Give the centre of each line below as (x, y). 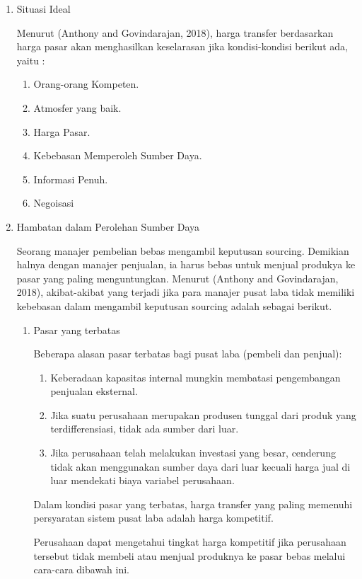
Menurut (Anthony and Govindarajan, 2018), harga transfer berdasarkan (175, 32)
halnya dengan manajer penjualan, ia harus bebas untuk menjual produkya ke (186, 264)
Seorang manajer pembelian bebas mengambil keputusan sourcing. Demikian (183, 250)
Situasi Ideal (43, 8)
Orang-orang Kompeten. (86, 84)
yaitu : (31, 60)
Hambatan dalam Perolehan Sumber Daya (108, 226)
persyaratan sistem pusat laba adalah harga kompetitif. (153, 518)
